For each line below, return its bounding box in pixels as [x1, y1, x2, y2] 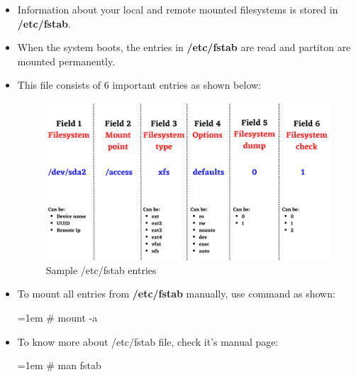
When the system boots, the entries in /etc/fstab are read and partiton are [17, 40, 351, 55]
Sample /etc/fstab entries [45, 262, 157, 277]
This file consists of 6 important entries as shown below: [17, 77, 261, 92]
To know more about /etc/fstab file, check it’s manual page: [17, 334, 279, 349]
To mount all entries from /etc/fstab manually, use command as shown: [17, 286, 335, 301]
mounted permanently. [17, 53, 116, 68]
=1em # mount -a [17, 310, 98, 325]
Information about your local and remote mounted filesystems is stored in [17, 2, 338, 16]
